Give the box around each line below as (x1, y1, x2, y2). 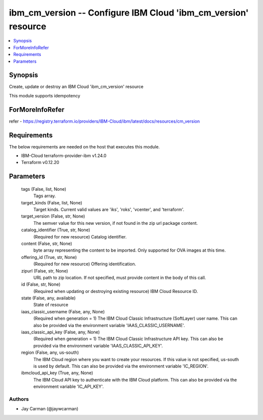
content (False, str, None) (21, 240, 73, 246)
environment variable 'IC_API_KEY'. (33, 383, 104, 389)
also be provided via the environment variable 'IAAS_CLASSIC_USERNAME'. (33, 322, 185, 328)
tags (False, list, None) (21, 186, 67, 192)
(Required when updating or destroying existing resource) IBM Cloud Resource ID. (33, 288, 198, 294)
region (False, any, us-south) (21, 349, 79, 355)
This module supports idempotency (9, 92, 80, 98)
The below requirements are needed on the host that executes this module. (9, 144, 160, 149)
